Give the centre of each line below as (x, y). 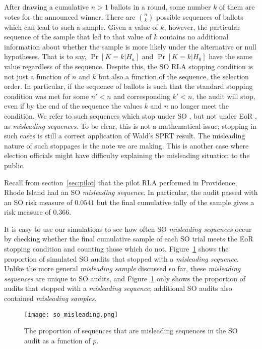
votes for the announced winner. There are (70, 16)
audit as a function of (57, 340)
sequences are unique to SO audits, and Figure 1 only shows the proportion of (125, 278)
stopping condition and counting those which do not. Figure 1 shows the (116, 249)
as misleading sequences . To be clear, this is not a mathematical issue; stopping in (130, 126)
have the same (231, 56)
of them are (237, 7)
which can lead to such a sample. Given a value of (81, 27)
